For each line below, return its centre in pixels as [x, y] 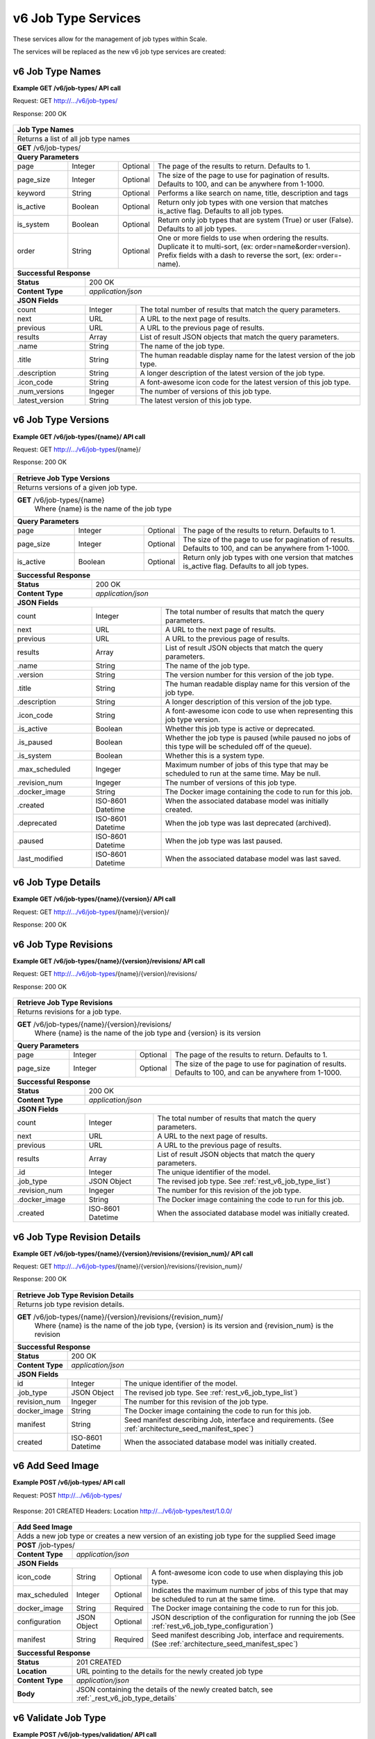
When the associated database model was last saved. [253, 858]
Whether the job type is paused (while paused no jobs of [258, 737]
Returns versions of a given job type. [77, 487]
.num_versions [41, 392]
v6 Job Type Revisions [63, 944]
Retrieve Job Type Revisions [65, 1003]
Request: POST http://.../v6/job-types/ [67, 1495]
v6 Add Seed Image [56, 1466]
